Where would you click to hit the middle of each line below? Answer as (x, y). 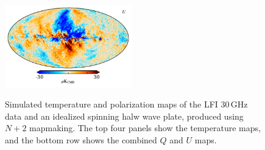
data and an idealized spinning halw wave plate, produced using (124, 116)
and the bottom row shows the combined (81, 140)
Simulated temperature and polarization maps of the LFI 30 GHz (126, 104)
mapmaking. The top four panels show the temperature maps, (145, 128)
